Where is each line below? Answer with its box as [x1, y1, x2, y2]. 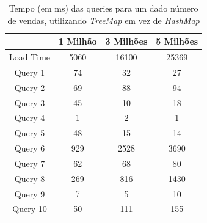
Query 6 [14, 142, 45, 155]
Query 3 [14, 96, 45, 109]
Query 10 [12, 202, 47, 215]
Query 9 [14, 187, 45, 200]
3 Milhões [105, 35, 148, 48]
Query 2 [14, 81, 45, 93]
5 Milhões [156, 35, 198, 48]
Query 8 [14, 172, 45, 185]
